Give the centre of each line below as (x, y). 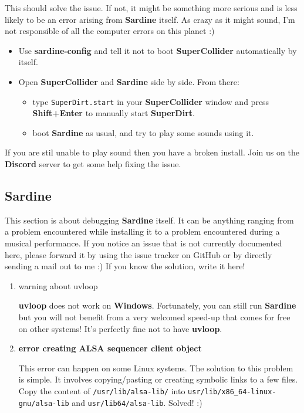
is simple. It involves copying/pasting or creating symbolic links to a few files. (158, 379)
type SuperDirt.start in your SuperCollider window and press (151, 101)
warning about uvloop (58, 285)
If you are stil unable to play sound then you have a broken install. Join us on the (152, 152)
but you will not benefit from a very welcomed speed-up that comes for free (154, 316)
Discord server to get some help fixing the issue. (93, 164)
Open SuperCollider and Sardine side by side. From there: (129, 81)
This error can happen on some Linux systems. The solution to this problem (156, 368)
